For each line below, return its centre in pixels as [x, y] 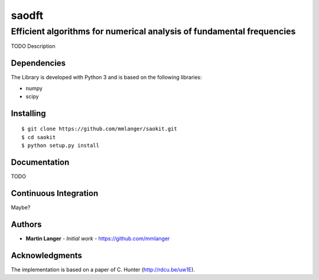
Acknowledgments [47, 255]
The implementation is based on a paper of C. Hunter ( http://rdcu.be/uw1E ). [103, 269]
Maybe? [21, 208]
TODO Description [33, 46]
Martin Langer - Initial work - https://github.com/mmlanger [98, 238]
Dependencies [38, 63]
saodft [27, 15]
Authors [26, 224]
